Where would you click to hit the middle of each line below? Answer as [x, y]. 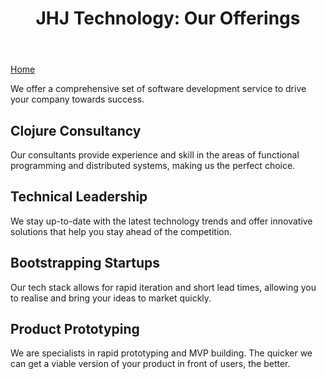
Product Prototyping [75, 329]
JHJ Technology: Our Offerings [168, 18]
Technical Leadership [79, 197]
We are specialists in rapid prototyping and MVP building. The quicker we [161, 353]
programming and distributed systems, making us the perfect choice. [153, 165]
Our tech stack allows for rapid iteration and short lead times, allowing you [163, 287]
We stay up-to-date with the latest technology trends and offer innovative [161, 221]
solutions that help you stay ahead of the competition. [121, 231]
